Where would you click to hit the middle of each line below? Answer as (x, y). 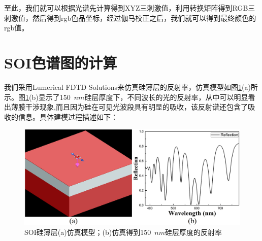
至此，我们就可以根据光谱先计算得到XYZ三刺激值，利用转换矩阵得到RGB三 (130, 8)
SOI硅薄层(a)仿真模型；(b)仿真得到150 (88, 232)
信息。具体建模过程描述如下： (68, 116)
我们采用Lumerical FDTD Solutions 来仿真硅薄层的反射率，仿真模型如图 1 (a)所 (131, 87)
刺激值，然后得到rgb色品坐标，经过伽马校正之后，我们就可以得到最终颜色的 (130, 18)
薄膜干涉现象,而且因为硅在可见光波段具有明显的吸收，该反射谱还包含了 (129, 107)
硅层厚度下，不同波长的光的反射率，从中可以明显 (166, 97)
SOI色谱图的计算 (61, 62)
